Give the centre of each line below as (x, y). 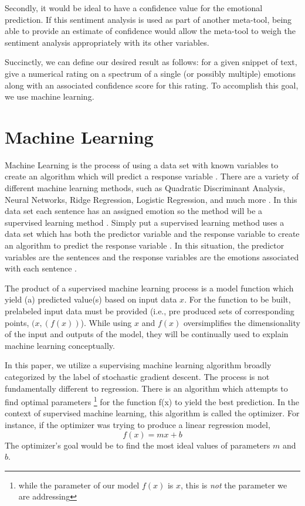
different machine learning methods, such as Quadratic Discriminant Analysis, (145, 188)
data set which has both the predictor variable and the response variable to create (152, 234)
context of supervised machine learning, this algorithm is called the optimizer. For (152, 413)
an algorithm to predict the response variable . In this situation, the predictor (145, 245)
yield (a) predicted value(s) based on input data (91, 299)
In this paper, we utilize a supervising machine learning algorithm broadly (138, 365)
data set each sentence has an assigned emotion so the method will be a (134, 211)
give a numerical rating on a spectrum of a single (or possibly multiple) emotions (150, 73)
